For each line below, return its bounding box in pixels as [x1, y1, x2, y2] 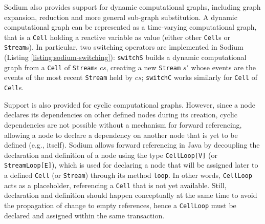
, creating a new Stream [106, 62, 181, 72]
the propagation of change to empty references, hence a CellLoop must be [4, 199, 236, 210]
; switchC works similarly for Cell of [141, 72, 257, 83]
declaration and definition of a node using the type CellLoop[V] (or [4, 149, 217, 160]
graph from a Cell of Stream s [4, 62, 98, 72]
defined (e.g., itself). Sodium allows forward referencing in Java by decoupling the [4, 139, 260, 150]
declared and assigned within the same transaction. [4, 210, 165, 220]
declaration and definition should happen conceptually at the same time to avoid [4, 190, 257, 200]
